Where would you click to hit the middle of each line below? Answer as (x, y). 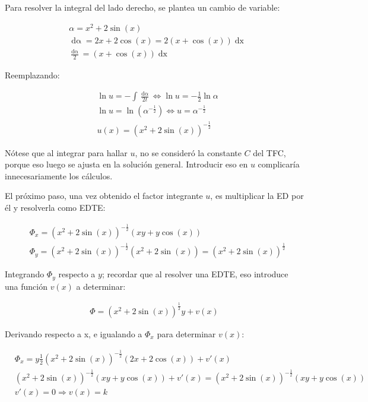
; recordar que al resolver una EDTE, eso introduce (195, 274)
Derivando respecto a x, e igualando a (74, 333)
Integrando (25, 274)
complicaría (279, 164)
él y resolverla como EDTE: (55, 208)
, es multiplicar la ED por (257, 196)
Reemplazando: (32, 75)
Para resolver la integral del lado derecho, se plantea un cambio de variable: (142, 7)
